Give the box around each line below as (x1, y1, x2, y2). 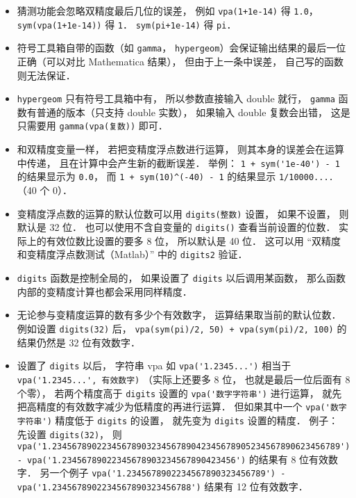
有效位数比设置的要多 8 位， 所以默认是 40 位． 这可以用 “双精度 (46, 233, 341, 248)
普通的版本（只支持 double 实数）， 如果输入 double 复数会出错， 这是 (36, 104, 350, 119)
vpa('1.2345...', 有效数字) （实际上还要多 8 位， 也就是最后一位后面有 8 (17, 371, 350, 386)
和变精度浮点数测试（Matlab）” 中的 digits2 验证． (17, 247, 248, 262)
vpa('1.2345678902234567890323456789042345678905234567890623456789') (17, 442, 350, 452)
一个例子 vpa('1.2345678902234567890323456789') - (49, 465, 286, 480)
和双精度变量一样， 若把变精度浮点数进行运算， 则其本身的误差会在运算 (17, 142, 345, 156)
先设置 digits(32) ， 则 (17, 426, 122, 441)
